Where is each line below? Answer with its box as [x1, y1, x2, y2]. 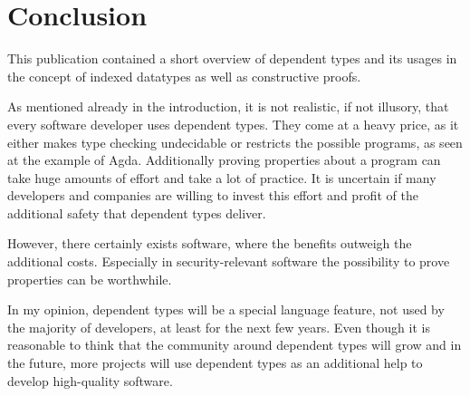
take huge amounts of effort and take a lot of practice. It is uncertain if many [7, 168, 436, 187]
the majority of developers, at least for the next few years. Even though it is [7, 317, 430, 336]
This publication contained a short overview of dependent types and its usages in [7, 49, 457, 68]
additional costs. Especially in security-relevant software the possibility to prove [7, 252, 450, 271]
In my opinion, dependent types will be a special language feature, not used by [7, 300, 445, 319]
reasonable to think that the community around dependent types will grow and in [7, 335, 462, 354]
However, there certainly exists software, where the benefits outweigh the [7, 234, 412, 253]
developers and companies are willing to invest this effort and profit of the [7, 186, 418, 205]
